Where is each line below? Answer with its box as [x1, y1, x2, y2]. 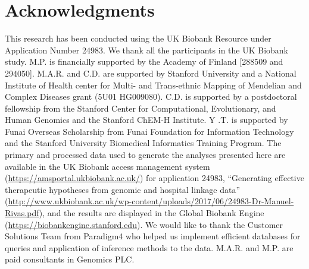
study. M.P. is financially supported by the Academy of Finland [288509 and [5, 55, 283, 68]
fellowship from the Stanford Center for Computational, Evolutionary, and [5, 102, 276, 114]
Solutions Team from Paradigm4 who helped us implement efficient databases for [5, 230, 301, 242]
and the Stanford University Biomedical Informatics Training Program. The [5, 137, 282, 149]
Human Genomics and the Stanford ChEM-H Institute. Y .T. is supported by [5, 113, 288, 126]
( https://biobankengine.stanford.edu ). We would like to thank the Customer [5, 218, 283, 230]
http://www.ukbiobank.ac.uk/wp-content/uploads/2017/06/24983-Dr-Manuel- [8, 195, 294, 207]
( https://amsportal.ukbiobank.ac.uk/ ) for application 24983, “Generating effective [5, 172, 304, 184]
